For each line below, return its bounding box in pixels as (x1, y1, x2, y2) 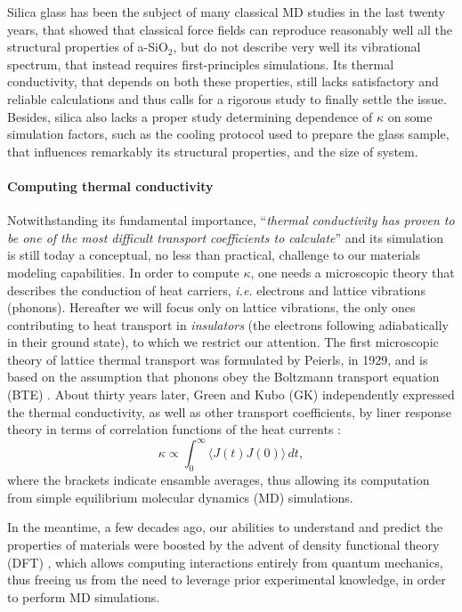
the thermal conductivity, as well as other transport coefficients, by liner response (7, 402, 451, 421)
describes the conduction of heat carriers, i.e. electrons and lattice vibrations (7, 280, 426, 299)
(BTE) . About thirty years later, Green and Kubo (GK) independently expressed (7, 385, 455, 404)
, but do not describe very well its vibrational (173, 37, 421, 56)
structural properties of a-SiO (7, 37, 168, 56)
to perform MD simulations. (7, 587, 160, 606)
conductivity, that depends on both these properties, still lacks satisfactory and (7, 72, 439, 91)
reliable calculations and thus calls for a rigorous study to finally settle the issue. (7, 89, 447, 108)
